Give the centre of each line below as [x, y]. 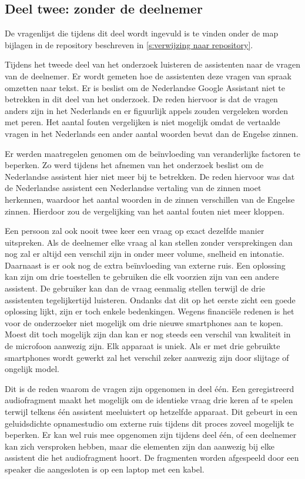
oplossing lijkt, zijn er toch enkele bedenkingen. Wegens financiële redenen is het [150, 311]
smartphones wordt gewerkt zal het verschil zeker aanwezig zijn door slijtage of [147, 357]
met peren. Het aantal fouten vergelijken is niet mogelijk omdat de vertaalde [143, 122]
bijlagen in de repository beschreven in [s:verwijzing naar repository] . [129, 44]
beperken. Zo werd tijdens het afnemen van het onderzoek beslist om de [134, 165]
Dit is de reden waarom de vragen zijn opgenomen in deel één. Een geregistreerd [150, 388]
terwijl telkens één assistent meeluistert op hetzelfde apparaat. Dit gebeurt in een [151, 412]
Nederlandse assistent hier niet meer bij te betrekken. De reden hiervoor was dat [150, 176]
